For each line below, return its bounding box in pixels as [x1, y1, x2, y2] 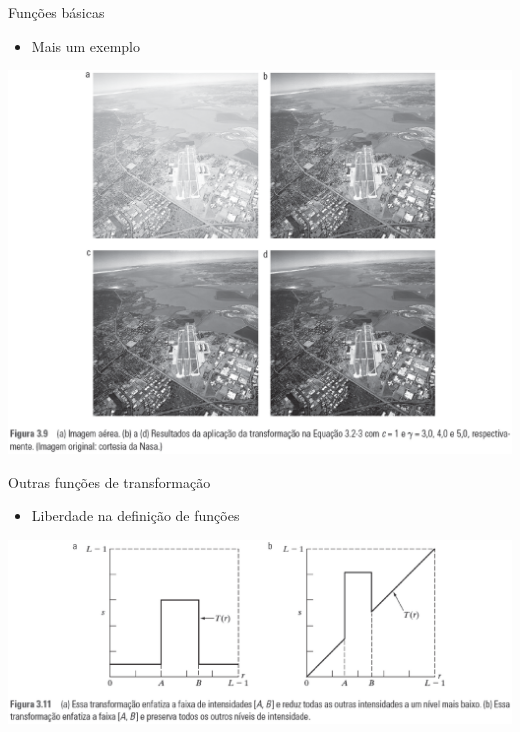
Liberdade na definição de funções [31, 505, 240, 526]
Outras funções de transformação [8, 471, 211, 492]
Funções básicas [8, 2, 105, 22]
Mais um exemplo [31, 35, 140, 56]
